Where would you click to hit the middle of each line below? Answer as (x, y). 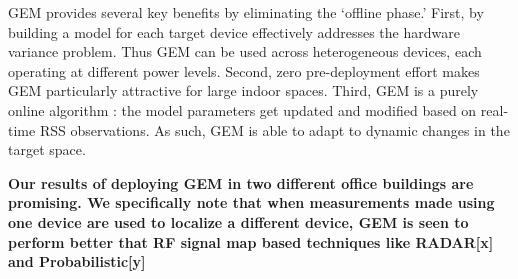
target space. (47, 149)
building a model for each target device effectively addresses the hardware (234, 31)
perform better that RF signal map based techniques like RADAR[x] (251, 241)
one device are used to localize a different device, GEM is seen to (238, 221)
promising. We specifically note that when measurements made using (251, 202)
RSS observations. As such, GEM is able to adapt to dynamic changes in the (274, 129)
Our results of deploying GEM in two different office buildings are (241, 182)
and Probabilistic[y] (77, 261)
